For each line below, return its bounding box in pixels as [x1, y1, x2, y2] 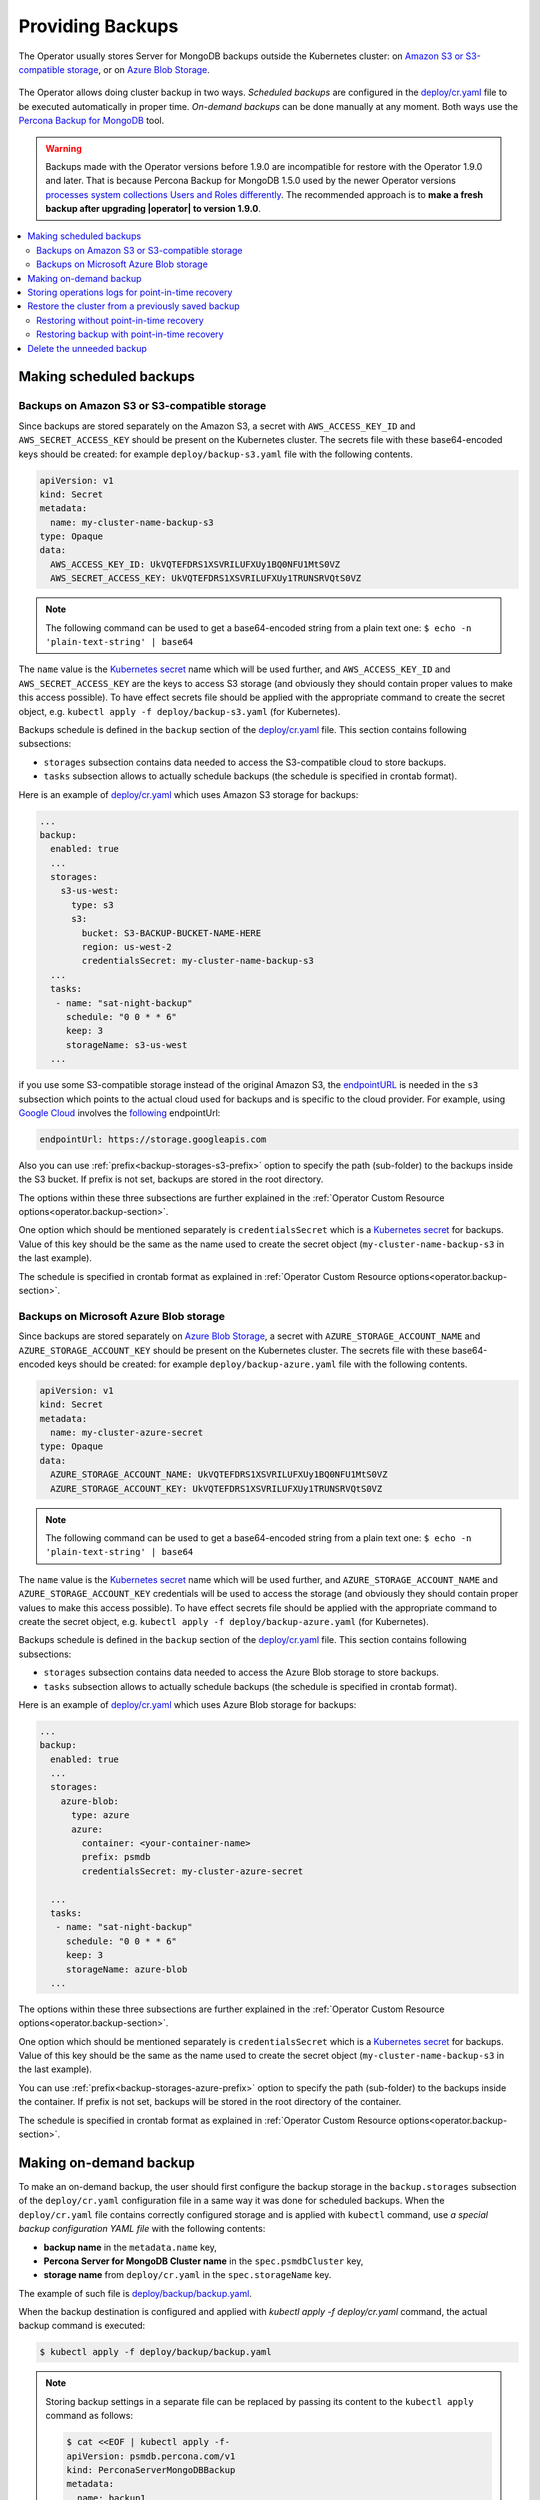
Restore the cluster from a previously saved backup [27, 300, 240, 312]
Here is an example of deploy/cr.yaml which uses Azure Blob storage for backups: [18, 1698, 357, 1710]
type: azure [71, 1810, 130, 1821]
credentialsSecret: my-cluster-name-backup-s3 [81, 955, 314, 967]
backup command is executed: [18, 2320, 146, 2332]
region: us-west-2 [81, 941, 172, 953]
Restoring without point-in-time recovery [36, 314, 204, 326]
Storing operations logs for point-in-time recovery [27, 286, 233, 299]
